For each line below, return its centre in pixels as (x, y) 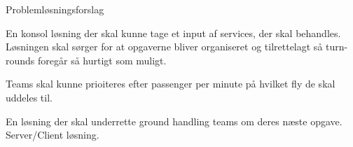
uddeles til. (29, 97)
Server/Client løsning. (53, 135)
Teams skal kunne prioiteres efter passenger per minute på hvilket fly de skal (171, 84)
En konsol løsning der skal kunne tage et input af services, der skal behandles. (173, 33)
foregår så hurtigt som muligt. (102, 60)
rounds (20, 60)
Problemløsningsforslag (55, 9)
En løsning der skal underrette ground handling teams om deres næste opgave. (174, 121)
